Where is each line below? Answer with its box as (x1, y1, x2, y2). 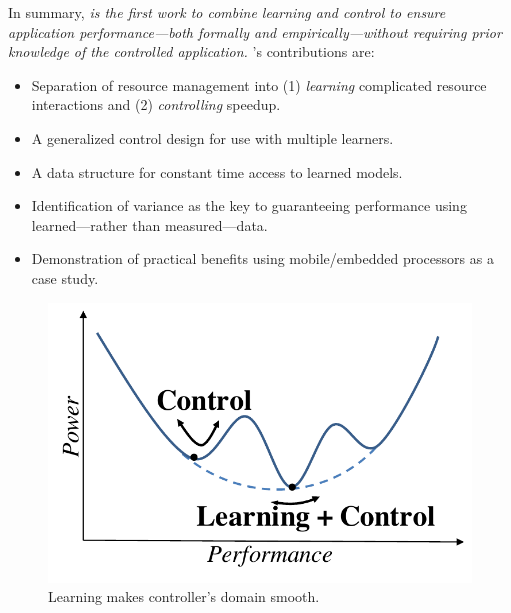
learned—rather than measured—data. (31, 214, 268, 235)
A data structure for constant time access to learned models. (31, 161, 403, 182)
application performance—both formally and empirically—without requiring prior (8, 21, 502, 42)
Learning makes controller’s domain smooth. (48, 586, 320, 607)
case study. (31, 267, 99, 288)
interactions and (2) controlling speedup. (31, 94, 281, 115)
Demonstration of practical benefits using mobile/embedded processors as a (31, 248, 494, 269)
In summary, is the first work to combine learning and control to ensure (8, 2, 446, 22)
